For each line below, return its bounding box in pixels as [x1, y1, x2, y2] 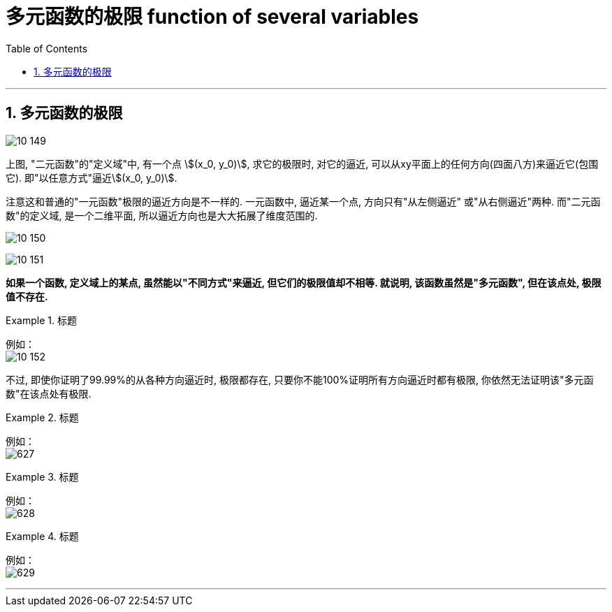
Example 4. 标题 [6, 530, 79, 542]
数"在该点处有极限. [6, 387, 92, 400]
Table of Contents [6, 42, 88, 54]
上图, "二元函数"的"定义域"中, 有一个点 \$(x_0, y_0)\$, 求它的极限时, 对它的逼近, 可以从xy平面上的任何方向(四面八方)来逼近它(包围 [6, 157, 599, 170]
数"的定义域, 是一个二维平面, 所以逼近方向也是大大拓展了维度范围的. [6, 209, 318, 221]
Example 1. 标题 [6, 314, 77, 326]
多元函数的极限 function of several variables [6, 5, 419, 29]
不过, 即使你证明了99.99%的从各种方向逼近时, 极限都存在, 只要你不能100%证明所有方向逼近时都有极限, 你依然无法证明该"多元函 [6, 373, 594, 386]
